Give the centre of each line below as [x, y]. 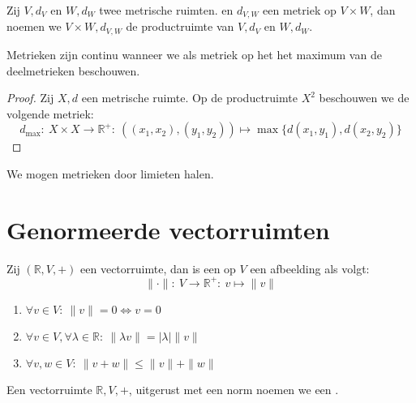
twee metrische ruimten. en [166, 10]
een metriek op [300, 10]
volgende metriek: [50, 113]
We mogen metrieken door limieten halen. [110, 173]
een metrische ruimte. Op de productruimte [189, 98]
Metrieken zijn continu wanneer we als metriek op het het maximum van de [194, 54]
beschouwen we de [364, 98]
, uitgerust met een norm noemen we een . [234, 389]
